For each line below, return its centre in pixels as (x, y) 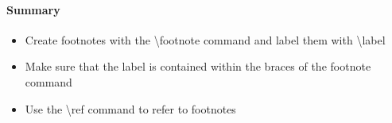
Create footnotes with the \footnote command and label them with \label (205, 39)
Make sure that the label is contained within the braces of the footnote (198, 66)
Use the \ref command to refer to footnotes (130, 108)
